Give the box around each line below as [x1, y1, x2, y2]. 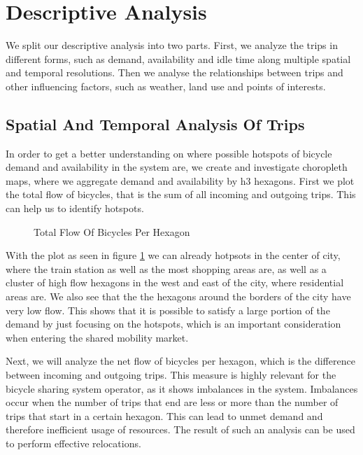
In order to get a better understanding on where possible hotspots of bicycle [6, 146, 332, 160]
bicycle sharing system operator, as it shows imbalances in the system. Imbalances [6, 381, 358, 395]
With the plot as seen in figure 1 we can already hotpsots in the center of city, [6, 248, 341, 262]
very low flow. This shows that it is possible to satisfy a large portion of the [6, 302, 330, 317]
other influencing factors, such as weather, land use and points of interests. [6, 78, 326, 93]
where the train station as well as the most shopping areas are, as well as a [6, 261, 327, 276]
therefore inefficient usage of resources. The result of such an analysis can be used [6, 422, 355, 437]
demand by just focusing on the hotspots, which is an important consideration [6, 316, 341, 331]
